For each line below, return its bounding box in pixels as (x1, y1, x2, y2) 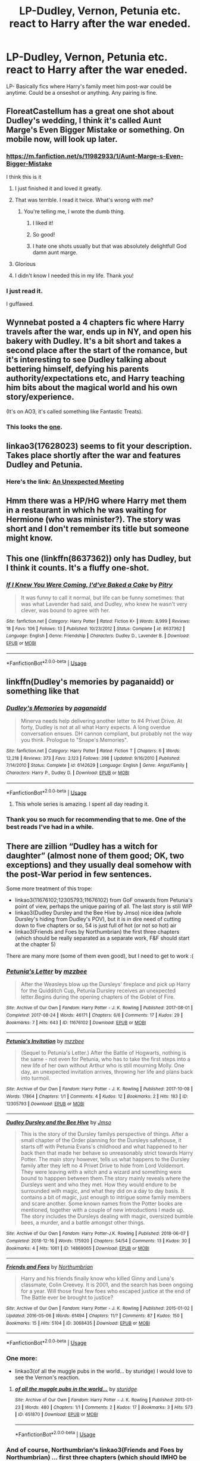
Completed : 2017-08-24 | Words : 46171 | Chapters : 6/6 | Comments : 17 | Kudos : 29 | (6, 1012, 183, 1018)
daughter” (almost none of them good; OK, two (6, 850, 185, 860)
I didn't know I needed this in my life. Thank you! (14, 272, 134, 279)
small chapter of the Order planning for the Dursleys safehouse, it (20, 1137, 182, 1144)
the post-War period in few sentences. (6, 869, 152, 879)
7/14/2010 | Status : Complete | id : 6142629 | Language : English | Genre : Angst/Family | (6, 763, 188, 769)
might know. (6, 533, 54, 543)
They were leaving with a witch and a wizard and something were (20, 1168, 182, 1176)
